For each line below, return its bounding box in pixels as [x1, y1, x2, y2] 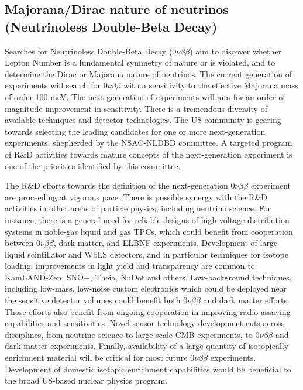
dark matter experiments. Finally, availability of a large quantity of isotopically [5, 340, 289, 352]
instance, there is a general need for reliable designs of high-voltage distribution [5, 213, 290, 225]
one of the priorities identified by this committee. [5, 159, 181, 172]
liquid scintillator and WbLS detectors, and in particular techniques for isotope [5, 248, 288, 260]
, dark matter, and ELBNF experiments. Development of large [53, 237, 278, 249]
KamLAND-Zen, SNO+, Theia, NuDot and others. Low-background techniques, [5, 271, 292, 283]
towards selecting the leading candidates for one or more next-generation [5, 125, 266, 137]
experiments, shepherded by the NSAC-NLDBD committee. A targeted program [5, 136, 292, 149]
